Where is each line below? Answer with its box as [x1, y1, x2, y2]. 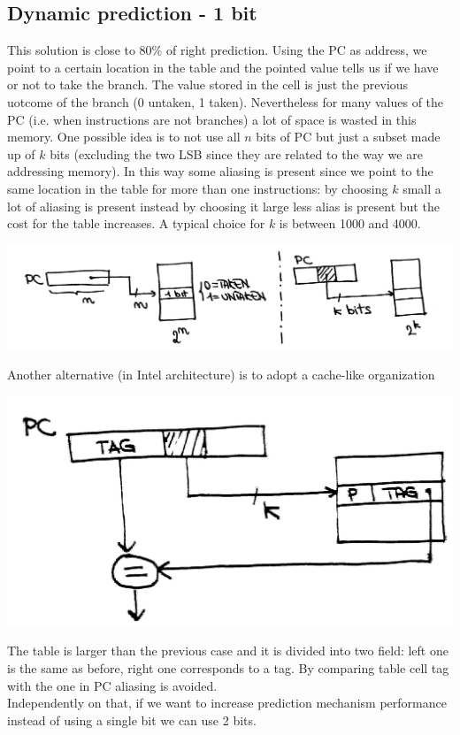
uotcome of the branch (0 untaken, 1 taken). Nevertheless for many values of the [7, 92, 444, 111]
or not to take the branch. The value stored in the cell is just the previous [7, 75, 409, 94]
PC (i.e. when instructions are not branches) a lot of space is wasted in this [7, 110, 417, 128]
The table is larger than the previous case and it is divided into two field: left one [7, 641, 448, 660]
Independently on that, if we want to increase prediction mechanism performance [7, 693, 447, 712]
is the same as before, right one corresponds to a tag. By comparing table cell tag [7, 659, 449, 678]
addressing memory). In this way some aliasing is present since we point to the [7, 162, 433, 180]
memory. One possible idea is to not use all [7, 127, 241, 146]
